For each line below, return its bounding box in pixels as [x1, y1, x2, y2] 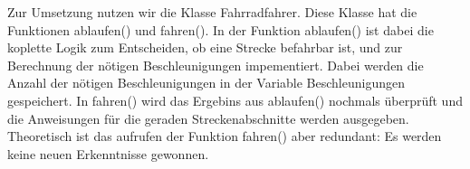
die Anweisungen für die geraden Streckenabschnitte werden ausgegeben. [7, 108, 409, 127]
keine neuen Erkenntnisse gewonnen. [7, 144, 209, 163]
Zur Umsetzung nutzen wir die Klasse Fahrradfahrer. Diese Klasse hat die [7, 3, 417, 21]
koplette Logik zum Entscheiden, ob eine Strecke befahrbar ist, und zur [7, 38, 403, 57]
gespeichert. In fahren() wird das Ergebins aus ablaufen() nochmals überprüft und [7, 90, 463, 109]
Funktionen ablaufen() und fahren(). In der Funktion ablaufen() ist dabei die [7, 20, 434, 39]
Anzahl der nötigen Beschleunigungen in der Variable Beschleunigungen [7, 73, 405, 92]
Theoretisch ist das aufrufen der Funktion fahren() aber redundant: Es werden [7, 127, 442, 146]
